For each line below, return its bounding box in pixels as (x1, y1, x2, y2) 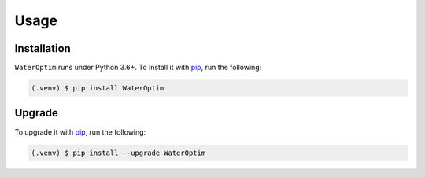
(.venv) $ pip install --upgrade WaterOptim (31, 148, 206, 157)
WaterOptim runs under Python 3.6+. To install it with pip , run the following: (14, 63, 262, 72)
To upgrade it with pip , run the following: (14, 127, 146, 137)
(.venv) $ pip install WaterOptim (31, 83, 164, 93)
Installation (14, 42, 71, 55)
